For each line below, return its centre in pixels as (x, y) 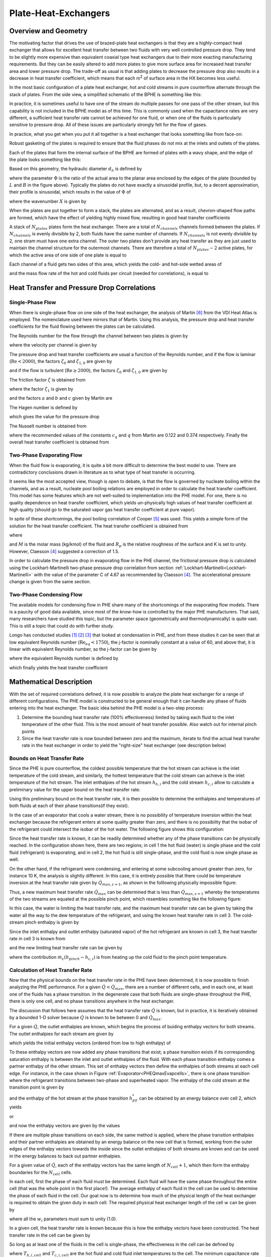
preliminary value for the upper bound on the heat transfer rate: (75, 789)
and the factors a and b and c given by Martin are (61, 398)
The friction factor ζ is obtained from (47, 380)
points (28, 731)
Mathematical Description (51, 682)
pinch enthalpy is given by (52, 922)
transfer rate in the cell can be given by (50, 1235)
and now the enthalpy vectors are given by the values (65, 1126)
